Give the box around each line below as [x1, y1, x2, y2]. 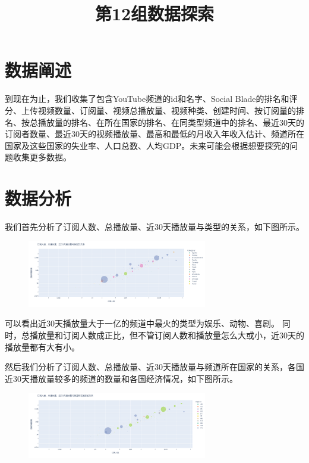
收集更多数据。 [12, 151, 71, 163]
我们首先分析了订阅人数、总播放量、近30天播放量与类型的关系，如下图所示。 [5, 220, 304, 232]
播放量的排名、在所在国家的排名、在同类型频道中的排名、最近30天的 [37, 116, 304, 128]
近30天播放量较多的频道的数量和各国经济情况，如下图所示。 [5, 372, 238, 384]
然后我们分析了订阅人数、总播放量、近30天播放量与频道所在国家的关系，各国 [5, 361, 304, 373]
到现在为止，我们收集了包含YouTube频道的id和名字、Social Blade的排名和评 [5, 92, 298, 105]
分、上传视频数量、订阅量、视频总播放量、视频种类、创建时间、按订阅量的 [5, 104, 296, 116]
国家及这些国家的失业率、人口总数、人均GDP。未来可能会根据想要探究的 [5, 139, 290, 151]
